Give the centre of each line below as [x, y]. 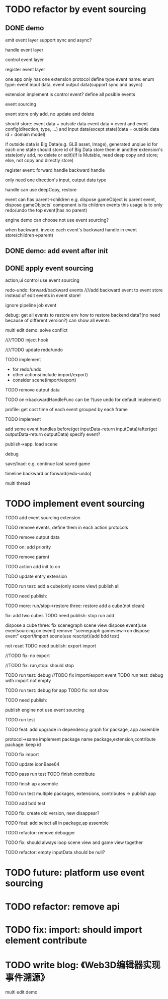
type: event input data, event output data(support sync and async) [74, 85]
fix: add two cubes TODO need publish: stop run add [60, 616]
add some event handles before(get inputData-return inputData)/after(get [81, 429]
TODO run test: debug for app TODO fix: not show [57, 690]
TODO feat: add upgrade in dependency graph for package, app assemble [82, 730]
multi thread [18, 483]
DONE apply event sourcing [50, 268]
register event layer [25, 69]
